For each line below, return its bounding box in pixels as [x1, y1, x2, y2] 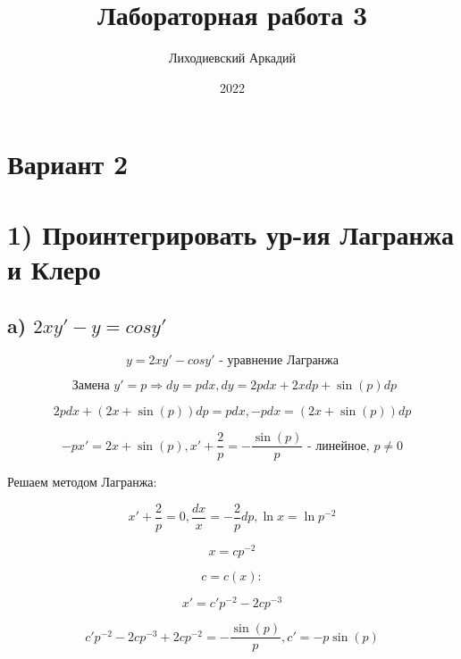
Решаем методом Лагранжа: [7, 472, 157, 491]
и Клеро [7, 250, 101, 287]
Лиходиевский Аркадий [168, 48, 297, 67]
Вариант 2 [7, 146, 129, 182]
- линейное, [306, 439, 370, 453]
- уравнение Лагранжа [219, 355, 339, 368]
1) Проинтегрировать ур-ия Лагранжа [7, 215, 455, 252]
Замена [71, 380, 110, 393]
